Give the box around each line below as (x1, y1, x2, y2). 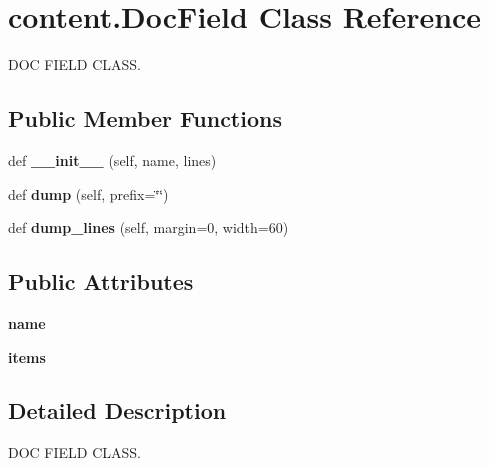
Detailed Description (8, 395, 227, 426)
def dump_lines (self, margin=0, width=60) (8, 217, 289, 238)
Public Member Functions (8, 103, 282, 134)
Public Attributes (8, 266, 194, 297)
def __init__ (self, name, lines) (8, 149, 217, 170)
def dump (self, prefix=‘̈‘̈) (8, 183, 169, 204)
